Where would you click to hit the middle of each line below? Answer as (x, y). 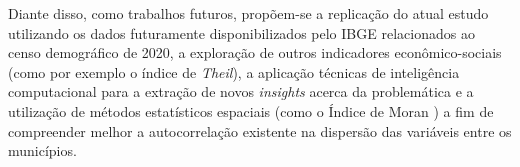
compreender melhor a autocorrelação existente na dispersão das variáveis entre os (260, 130)
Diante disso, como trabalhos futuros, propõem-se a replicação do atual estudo (248, 13)
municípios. (42, 150)
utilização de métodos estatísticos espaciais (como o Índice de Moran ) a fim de (251, 110)
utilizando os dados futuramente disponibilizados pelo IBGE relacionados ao (241, 32)
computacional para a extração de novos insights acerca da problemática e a (241, 91)
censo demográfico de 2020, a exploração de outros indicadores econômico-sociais (255, 52)
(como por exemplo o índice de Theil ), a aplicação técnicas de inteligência (234, 71)
